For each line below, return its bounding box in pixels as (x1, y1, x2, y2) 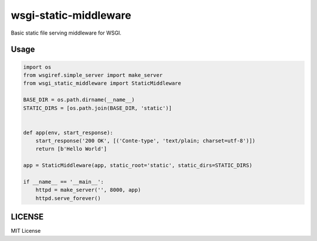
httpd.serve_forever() (35, 195, 101, 202)
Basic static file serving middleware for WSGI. (11, 29, 122, 36)
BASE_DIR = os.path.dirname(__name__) (23, 97, 135, 103)
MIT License (11, 228, 41, 235)
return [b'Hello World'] (35, 145, 107, 152)
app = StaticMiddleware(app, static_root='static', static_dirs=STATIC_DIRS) (23, 162, 252, 169)
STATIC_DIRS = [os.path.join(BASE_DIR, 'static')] (23, 104, 173, 111)
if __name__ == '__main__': (23, 179, 104, 185)
